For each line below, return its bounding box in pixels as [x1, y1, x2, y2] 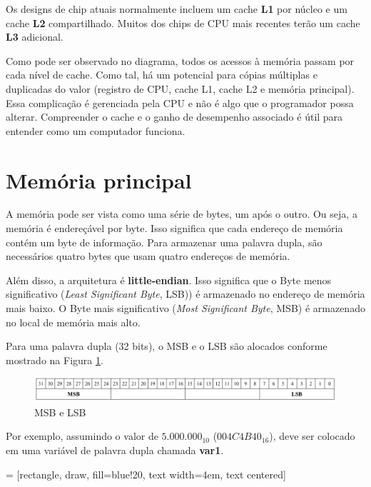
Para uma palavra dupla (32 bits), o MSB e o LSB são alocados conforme [6, 338, 327, 353]
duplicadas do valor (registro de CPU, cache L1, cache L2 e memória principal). [6, 81, 355, 96]
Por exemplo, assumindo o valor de [6, 428, 158, 443]
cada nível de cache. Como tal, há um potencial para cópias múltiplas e [6, 67, 317, 82]
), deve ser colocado [269, 428, 355, 443]
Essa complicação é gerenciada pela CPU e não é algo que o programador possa [6, 95, 354, 110]
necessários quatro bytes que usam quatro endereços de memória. [6, 248, 290, 263]
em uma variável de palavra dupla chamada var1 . [6, 442, 224, 457]
